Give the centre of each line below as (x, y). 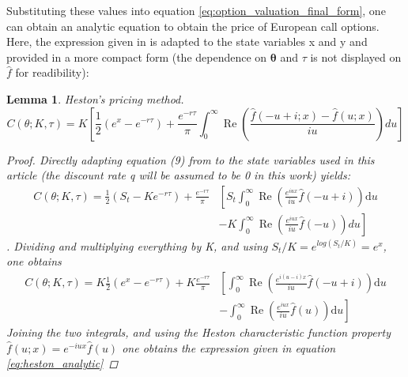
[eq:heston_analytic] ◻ (62, 363)
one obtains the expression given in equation (229, 347)
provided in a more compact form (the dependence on (137, 57)
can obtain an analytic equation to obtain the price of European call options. (193, 26)
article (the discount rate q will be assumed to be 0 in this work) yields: (178, 175)
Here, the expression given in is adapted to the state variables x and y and (187, 41)
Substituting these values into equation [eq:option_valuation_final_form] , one (196, 10)
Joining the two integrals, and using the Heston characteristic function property (198, 332)
